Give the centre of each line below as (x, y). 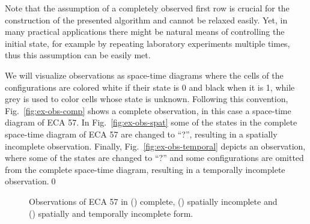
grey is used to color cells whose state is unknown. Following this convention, (147, 99)
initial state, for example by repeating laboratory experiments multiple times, (147, 43)
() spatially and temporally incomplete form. (111, 213)
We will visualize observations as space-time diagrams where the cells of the (144, 75)
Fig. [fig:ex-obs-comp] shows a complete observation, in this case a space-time (148, 110)
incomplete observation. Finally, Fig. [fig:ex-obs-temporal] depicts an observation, (155, 146)
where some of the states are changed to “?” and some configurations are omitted (154, 158)
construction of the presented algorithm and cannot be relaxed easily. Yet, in (146, 20)
